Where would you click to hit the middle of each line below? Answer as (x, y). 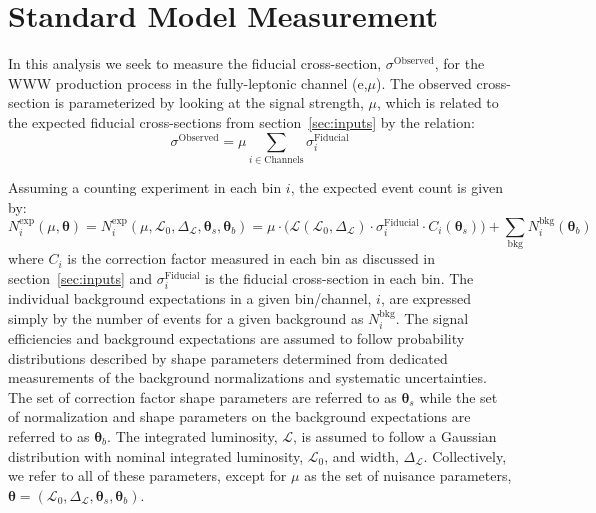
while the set (458, 396)
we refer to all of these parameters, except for (147, 475)
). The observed (424, 82)
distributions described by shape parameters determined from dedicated (228, 357)
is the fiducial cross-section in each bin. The (339, 277)
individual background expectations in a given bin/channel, (190, 297)
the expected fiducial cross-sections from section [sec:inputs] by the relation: (241, 121)
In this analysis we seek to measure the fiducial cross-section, (195, 63)
